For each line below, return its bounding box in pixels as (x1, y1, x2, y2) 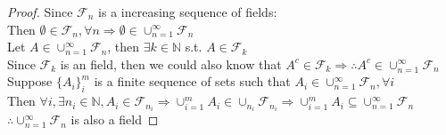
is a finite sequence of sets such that (94, 72, 291, 91)
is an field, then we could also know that (60, 54, 282, 73)
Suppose (7, 72, 53, 91)
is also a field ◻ (70, 110, 159, 129)
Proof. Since (7, 3, 73, 20)
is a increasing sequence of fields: (98, 3, 277, 20)
